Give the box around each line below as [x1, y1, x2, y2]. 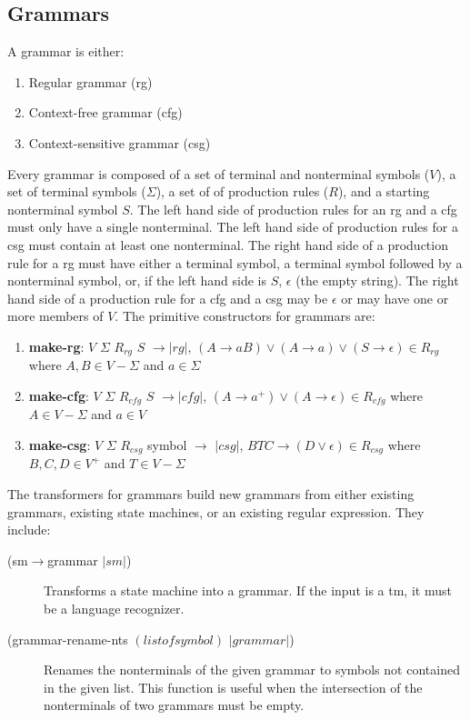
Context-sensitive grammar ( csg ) [28, 133, 211, 152]
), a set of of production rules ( [155, 182, 329, 201]
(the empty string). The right [295, 271, 459, 290]
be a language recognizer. [44, 599, 185, 618]
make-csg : [28, 435, 91, 455]
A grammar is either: [7, 42, 125, 61]
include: [7, 520, 51, 539]
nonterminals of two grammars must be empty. [44, 695, 305, 715]
